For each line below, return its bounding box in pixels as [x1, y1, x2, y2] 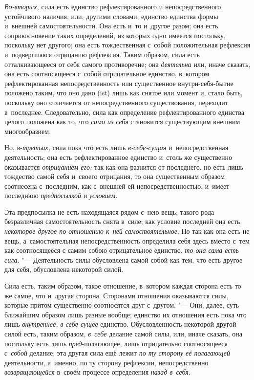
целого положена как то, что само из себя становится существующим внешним [4, 116, 240, 127]
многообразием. [4, 126, 51, 136]
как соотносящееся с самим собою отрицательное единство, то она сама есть [4, 245, 239, 255]
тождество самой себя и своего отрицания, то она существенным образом [4, 171, 225, 181]
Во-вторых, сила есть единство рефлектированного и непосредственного [4, 1, 221, 11]
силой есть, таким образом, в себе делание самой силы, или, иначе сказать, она [4, 329, 243, 338]
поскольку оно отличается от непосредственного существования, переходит [4, 97, 228, 107]
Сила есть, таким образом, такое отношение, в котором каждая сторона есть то [4, 281, 241, 291]
